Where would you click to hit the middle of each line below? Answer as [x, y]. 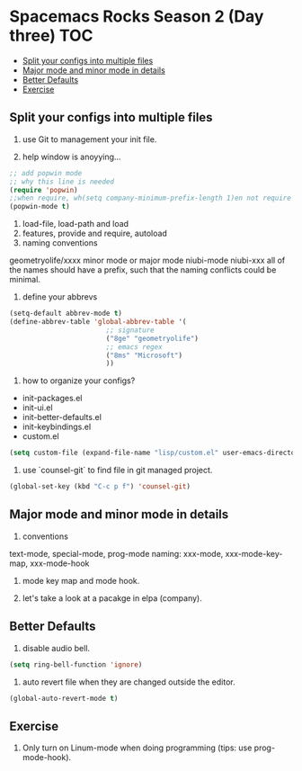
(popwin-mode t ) [40, 207]
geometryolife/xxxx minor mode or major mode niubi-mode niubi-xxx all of [147, 260]
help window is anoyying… [71, 157]
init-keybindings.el [57, 427]
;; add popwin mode [46, 173]
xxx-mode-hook [60, 563]
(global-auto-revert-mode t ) [64, 698]
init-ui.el [37, 408]
